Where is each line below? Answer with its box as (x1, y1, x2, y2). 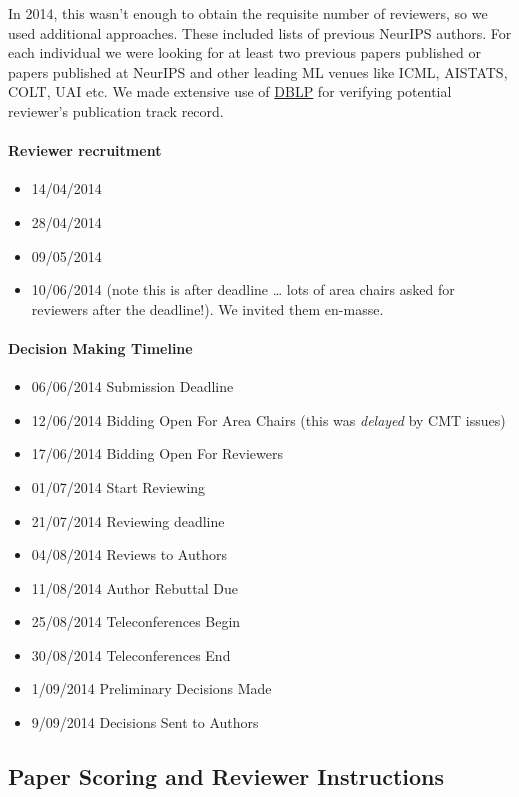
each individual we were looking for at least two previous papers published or (8, 42, 482, 63)
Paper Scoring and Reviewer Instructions (8, 761, 445, 792)
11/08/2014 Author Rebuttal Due (31, 577, 238, 598)
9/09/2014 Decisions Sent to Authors (31, 712, 259, 733)
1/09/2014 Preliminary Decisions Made (31, 678, 272, 699)
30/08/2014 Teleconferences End (31, 644, 231, 665)
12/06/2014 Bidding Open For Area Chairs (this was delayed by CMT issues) (31, 409, 506, 430)
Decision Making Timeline (8, 337, 193, 358)
